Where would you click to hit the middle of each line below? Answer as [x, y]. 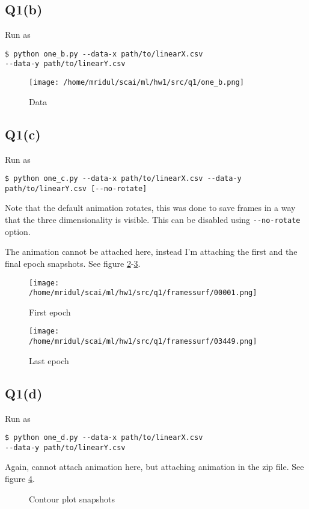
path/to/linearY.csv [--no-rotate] [76, 188]
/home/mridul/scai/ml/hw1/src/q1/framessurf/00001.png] [143, 293]
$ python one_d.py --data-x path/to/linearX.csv [104, 438]
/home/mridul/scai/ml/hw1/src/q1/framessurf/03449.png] [143, 342]
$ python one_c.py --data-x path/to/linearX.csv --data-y [123, 179]
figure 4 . [20, 479]
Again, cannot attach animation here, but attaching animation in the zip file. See [154, 467]
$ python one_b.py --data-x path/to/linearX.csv [104, 54]
